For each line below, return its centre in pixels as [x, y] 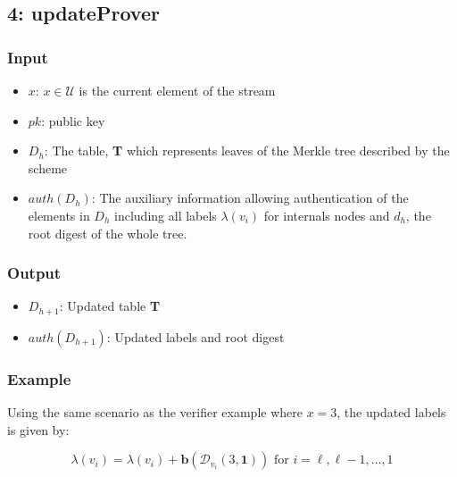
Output [34, 273]
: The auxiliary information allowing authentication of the [250, 198]
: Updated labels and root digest [195, 336]
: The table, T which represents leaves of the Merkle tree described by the [247, 151]
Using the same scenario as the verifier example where [155, 412]
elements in [59, 215]
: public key [73, 120]
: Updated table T [110, 306]
